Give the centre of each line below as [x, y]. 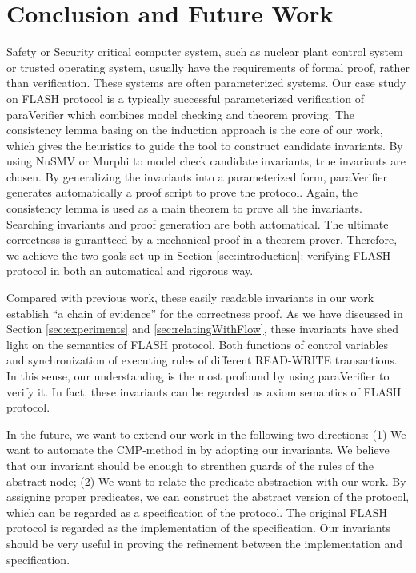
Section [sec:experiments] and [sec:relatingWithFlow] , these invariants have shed [203, 329]
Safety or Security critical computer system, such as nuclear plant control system [205, 52]
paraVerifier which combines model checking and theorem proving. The [181, 114]
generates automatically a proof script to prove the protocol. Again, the [182, 192]
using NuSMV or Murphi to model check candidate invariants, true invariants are [206, 161]
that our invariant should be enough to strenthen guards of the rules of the [190, 465]
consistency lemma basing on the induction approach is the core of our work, [195, 130]
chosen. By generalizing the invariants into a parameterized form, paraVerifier [197, 176]
